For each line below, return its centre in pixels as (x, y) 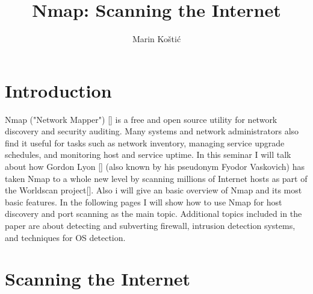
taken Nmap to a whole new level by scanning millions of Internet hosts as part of (156, 178)
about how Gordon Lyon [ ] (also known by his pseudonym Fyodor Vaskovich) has (155, 167)
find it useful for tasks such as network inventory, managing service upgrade (145, 142)
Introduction (58, 90)
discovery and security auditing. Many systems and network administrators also (152, 131)
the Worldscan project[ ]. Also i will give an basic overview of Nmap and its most (153, 190)
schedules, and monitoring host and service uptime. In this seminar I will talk (148, 155)
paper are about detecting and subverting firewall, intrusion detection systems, (150, 225)
